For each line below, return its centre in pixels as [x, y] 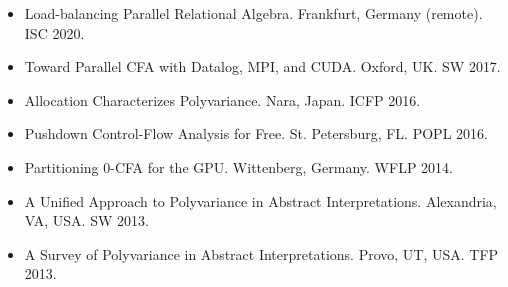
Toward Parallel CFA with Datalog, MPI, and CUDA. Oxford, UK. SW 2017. [262, 66]
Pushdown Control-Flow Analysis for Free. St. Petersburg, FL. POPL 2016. [256, 133]
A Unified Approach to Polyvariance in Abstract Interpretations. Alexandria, [260, 200]
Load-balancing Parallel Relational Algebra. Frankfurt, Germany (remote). [253, 13]
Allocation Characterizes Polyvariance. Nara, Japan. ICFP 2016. [222, 99]
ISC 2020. [54, 32]
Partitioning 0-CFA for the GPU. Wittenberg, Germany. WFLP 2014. [238, 166]
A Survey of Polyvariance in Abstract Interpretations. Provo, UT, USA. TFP [261, 253]
